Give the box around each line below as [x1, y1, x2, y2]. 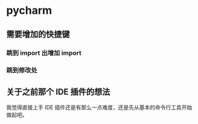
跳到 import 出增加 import [6, 49, 81, 57]
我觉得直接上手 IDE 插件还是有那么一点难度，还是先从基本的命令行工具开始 [6, 104, 193, 111]
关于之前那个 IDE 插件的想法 [6, 87, 110, 97]
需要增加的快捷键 [6, 29, 70, 39]
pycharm [6, 4, 53, 17]
